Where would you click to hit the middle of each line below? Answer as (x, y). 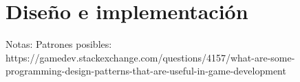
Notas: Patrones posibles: (59, 44)
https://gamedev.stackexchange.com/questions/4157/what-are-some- (150, 57)
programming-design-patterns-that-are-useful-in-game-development (146, 71)
